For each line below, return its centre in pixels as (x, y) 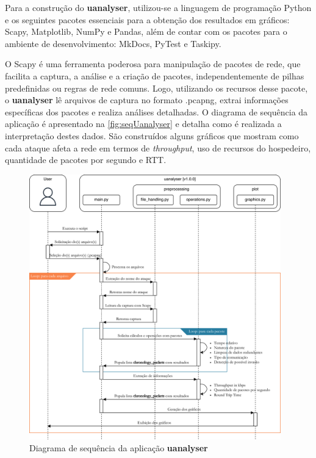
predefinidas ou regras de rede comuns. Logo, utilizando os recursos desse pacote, (156, 88)
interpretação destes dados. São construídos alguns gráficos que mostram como (152, 135)
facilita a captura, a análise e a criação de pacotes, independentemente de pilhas (155, 75)
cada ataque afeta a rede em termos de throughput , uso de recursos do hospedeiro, (158, 147)
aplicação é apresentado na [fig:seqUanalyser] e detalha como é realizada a (143, 124)
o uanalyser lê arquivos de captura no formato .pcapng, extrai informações (147, 100)
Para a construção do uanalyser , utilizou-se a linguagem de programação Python (158, 7)
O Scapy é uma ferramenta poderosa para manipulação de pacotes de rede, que (153, 64)
